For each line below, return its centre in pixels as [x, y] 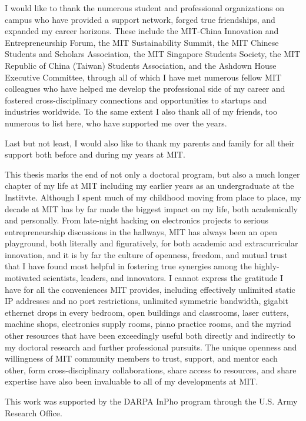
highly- [267, 266]
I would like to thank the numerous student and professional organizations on [144, 8]
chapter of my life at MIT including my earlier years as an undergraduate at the [149, 186]
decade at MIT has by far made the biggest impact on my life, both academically [151, 208]
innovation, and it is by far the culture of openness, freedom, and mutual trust [146, 254]
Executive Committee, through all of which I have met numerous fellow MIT [143, 77]
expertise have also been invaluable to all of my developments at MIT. [132, 381]
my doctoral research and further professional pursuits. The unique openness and [151, 347]
